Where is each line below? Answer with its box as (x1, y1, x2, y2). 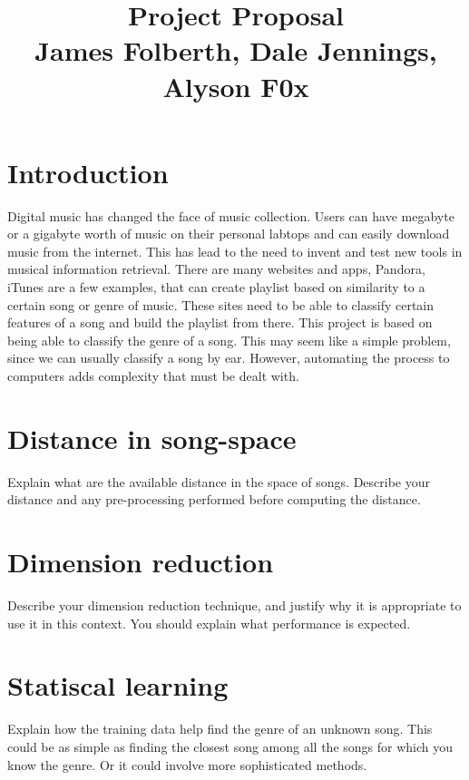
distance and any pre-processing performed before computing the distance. (7, 490, 421, 509)
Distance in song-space (7, 419, 297, 456)
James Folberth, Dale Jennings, (34, 32, 437, 69)
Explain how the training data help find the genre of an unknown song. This (7, 719, 433, 738)
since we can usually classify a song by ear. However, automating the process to (7, 348, 450, 367)
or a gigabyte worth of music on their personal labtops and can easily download (7, 224, 450, 243)
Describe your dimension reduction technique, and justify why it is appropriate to (7, 596, 462, 615)
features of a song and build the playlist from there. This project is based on (7, 313, 433, 332)
